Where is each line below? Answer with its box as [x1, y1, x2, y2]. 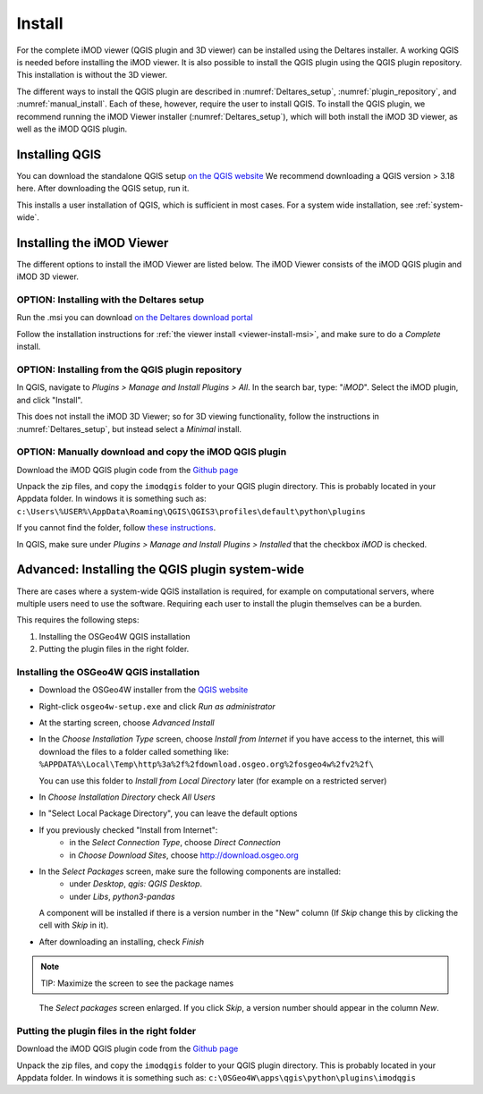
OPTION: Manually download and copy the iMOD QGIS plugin [16, 445, 287, 458]
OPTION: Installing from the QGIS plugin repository [16, 363, 242, 376]
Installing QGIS [16, 147, 102, 162]
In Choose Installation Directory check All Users [38, 792, 216, 802]
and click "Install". [16, 394, 83, 405]
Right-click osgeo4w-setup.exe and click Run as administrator [38, 700, 276, 711]
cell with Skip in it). [38, 920, 109, 930]
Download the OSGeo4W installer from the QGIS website [38, 684, 249, 695]
